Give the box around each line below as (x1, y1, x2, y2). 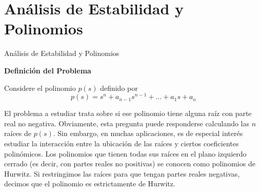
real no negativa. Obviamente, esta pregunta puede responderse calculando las (4, 118, 250, 128)
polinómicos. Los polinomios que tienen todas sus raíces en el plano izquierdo (4, 148, 247, 159)
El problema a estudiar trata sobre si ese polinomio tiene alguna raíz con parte (4, 108, 252, 119)
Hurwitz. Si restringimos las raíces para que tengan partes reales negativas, (4, 168, 240, 179)
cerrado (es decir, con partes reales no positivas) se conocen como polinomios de (4, 158, 255, 169)
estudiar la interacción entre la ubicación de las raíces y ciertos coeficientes (4, 138, 239, 148)
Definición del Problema (4, 65, 91, 75)
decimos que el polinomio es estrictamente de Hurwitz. (4, 178, 175, 189)
